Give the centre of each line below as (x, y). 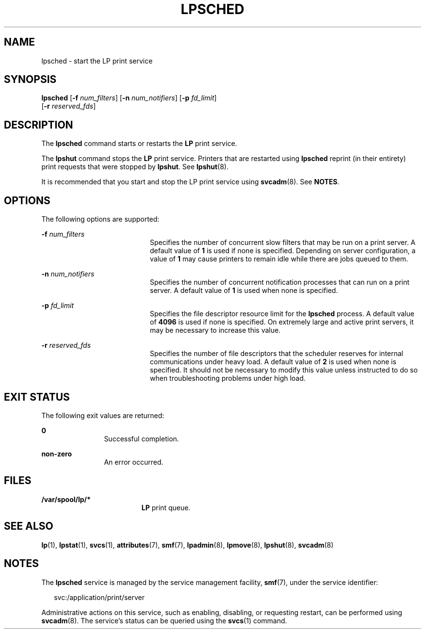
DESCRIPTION (39, 125)
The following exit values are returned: (103, 415)
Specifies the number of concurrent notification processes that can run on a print (280, 282)
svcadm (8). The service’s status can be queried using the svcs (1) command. (164, 620)
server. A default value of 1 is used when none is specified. (244, 291)
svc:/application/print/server (99, 597)
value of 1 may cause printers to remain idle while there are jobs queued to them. (279, 259)
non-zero (57, 454)
